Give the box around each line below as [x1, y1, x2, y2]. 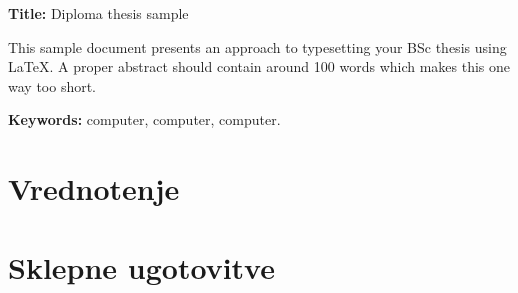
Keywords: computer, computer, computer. [8, 109, 281, 130]
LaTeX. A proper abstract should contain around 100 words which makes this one [8, 56, 511, 77]
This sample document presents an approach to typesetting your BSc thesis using [8, 36, 507, 57]
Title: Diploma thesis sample [8, 3, 189, 23]
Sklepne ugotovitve [8, 246, 275, 287]
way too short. [8, 75, 97, 96]
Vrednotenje [8, 168, 180, 209]
